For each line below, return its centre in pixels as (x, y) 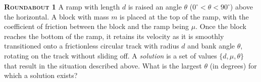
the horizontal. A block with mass (57, 16)
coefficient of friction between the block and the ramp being (97, 26)
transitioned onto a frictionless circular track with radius (92, 46)
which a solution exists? (41, 75)
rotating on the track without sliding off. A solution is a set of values (111, 55)
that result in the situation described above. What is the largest (103, 65)
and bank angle (211, 46)
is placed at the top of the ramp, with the (184, 16)
